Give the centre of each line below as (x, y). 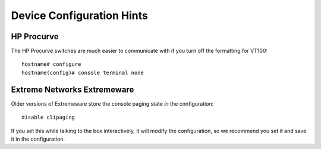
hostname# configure (51, 64)
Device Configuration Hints (79, 15)
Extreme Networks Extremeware (73, 89)
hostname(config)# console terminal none (83, 72)
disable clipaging (48, 118)
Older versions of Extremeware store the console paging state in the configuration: (112, 103)
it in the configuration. (38, 139)
